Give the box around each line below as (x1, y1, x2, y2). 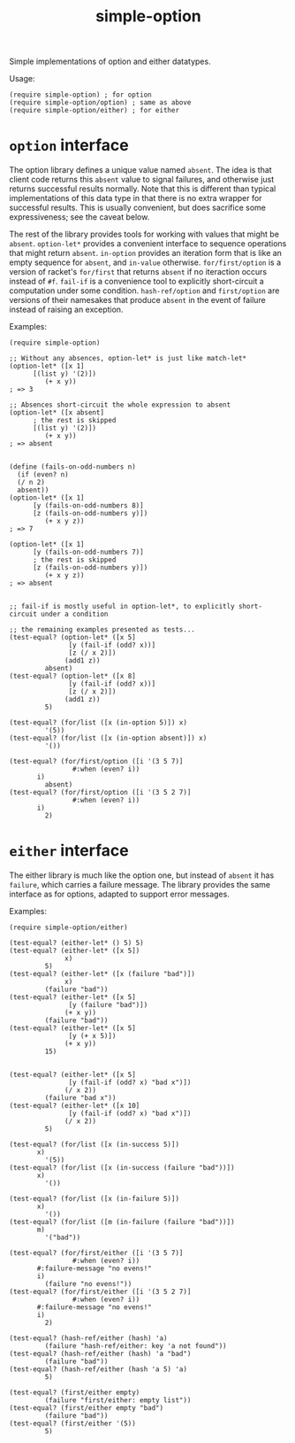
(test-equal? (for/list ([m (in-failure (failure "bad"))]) (9, 1218, 236, 1227)
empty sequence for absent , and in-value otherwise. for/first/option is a (9, 257, 282, 268)
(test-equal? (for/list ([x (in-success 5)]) (9, 1140, 179, 1149)
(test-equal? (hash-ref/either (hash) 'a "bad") (9, 1349, 192, 1359)
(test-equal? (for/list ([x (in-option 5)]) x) (9, 718, 188, 727)
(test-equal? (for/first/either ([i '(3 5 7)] (9, 1249, 184, 1258)
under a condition (41, 609, 109, 619)
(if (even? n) (17, 470, 69, 479)
